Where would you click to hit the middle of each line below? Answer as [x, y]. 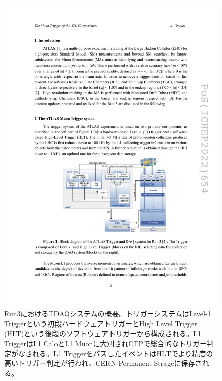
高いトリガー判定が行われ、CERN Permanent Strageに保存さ [103, 363]
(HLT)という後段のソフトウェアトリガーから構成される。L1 [103, 333]
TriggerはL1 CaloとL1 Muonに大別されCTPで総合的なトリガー [106, 343]
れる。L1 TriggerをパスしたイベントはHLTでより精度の [123, 353]
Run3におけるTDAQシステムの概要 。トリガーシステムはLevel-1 [108, 314]
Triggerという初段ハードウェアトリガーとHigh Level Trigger [101, 323]
